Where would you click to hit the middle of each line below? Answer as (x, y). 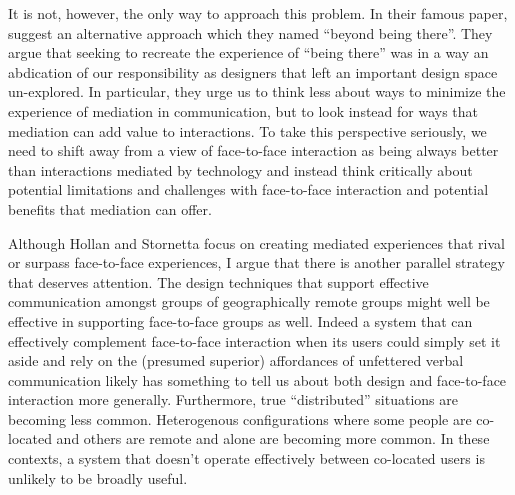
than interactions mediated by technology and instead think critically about (240, 169)
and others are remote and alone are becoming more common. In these (273, 438)
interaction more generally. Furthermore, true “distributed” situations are (233, 399)
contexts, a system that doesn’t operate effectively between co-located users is (246, 458)
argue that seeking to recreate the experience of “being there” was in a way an (248, 52)
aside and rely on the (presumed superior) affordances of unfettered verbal (236, 360)
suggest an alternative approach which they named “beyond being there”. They (250, 32)
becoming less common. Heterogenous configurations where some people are (240, 418)
